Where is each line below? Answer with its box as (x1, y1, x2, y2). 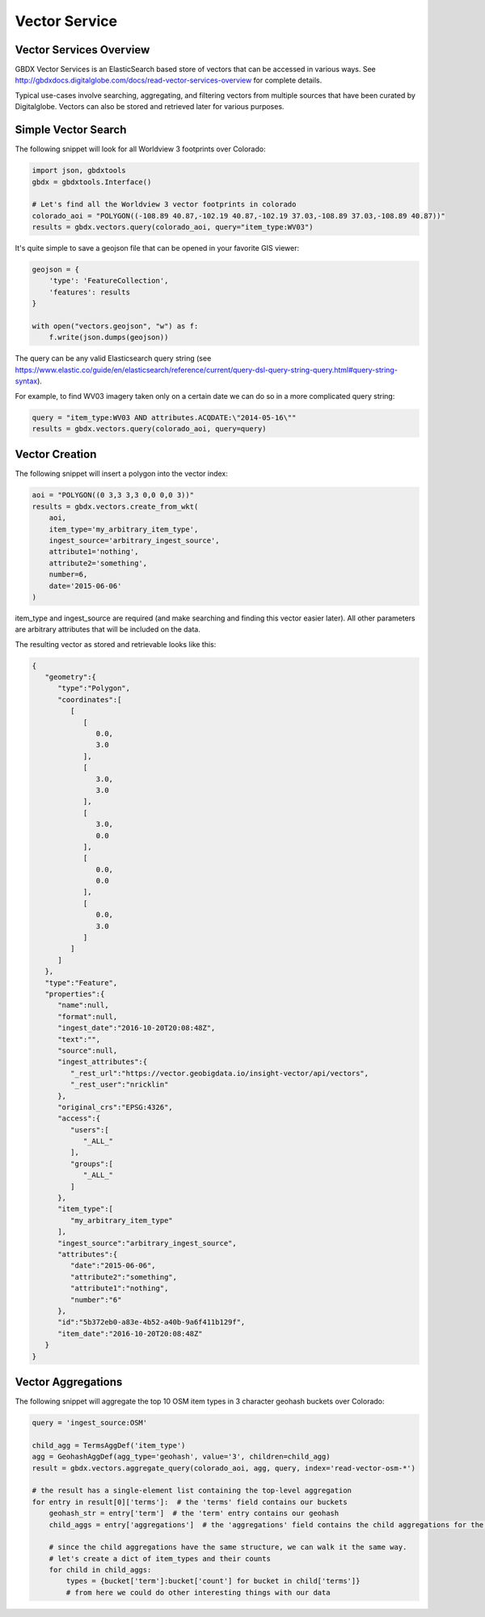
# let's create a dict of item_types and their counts (48, 1554, 271, 1563)
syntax (15, 376, 38, 386)
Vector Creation (15, 447, 97, 461)
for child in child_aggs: (48, 1565, 152, 1575)
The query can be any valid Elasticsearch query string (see (15, 353, 212, 363)
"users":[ (70, 1125, 109, 1134)
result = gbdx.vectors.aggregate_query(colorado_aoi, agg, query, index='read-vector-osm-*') (32, 1463, 416, 1472)
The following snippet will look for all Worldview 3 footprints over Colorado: (15, 144, 266, 154)
